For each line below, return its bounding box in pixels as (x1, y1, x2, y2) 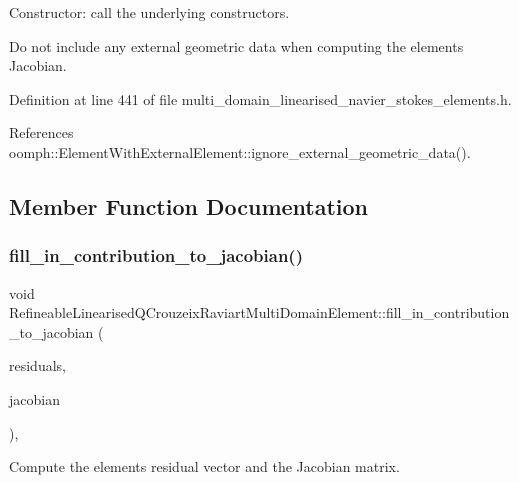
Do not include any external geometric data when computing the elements (9, 35, 464, 56)
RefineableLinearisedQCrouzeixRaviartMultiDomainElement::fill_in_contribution (9, 302, 510, 323)
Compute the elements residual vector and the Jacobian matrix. (9, 456, 400, 477)
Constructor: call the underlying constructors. (9, 2, 290, 22)
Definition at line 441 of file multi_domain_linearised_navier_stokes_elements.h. (9, 88, 512, 109)
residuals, (9, 355, 66, 376)
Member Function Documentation (9, 190, 369, 221)
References (9, 122, 74, 143)
